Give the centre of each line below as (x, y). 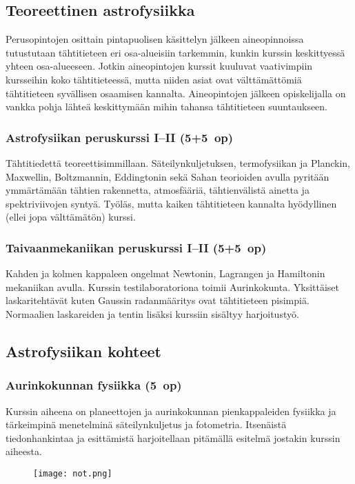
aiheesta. (24, 451)
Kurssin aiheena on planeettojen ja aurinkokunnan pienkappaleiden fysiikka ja (171, 411)
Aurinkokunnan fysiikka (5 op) (94, 385)
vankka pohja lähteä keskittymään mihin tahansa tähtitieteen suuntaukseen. (167, 107)
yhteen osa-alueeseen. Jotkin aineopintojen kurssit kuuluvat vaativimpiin (159, 66)
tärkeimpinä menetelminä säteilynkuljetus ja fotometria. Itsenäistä (146, 424)
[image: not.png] (73, 473)
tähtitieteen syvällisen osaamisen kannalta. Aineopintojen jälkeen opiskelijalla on (176, 93)
